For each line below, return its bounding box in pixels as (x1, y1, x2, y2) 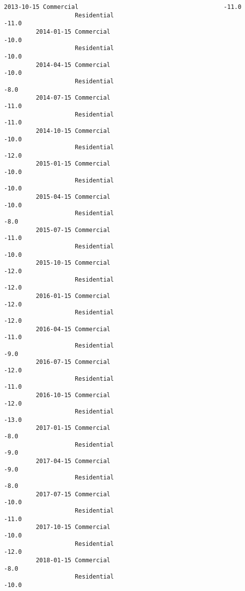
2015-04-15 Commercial (36, 193, 110, 201)
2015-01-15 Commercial (36, 160, 110, 168)
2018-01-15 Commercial (36, 556, 110, 564)
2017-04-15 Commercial (36, 458, 110, 465)
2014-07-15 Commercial (36, 94, 110, 102)
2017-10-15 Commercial (36, 524, 110, 531)
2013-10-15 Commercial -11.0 (4, 3, 242, 10)
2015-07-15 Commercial (36, 226, 110, 234)
